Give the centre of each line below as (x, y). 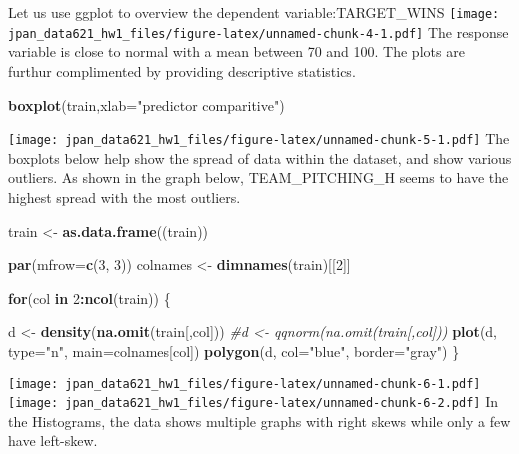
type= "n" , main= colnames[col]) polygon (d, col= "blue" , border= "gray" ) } (234, 350)
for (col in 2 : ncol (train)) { (89, 297)
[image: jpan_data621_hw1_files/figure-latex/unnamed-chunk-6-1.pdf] (244, 383)
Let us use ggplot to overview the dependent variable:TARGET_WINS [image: (254, 12)
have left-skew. (53, 440)
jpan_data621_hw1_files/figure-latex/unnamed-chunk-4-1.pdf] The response (258, 31)
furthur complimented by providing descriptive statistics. (182, 70)
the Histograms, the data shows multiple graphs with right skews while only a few (259, 420)
